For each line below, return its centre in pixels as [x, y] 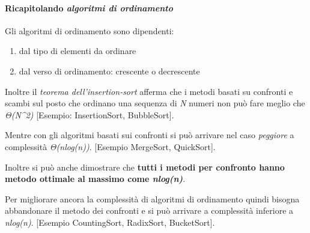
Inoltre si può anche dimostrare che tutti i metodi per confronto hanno [145, 167]
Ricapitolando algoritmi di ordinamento [89, 8]
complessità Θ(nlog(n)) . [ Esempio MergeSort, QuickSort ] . [110, 146]
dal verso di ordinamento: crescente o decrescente [109, 71]
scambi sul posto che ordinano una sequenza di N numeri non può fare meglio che [155, 103]
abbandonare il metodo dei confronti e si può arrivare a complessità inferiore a [149, 210]
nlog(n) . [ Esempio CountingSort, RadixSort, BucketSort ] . [110, 222]
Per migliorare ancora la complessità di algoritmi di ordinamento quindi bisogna [152, 198]
